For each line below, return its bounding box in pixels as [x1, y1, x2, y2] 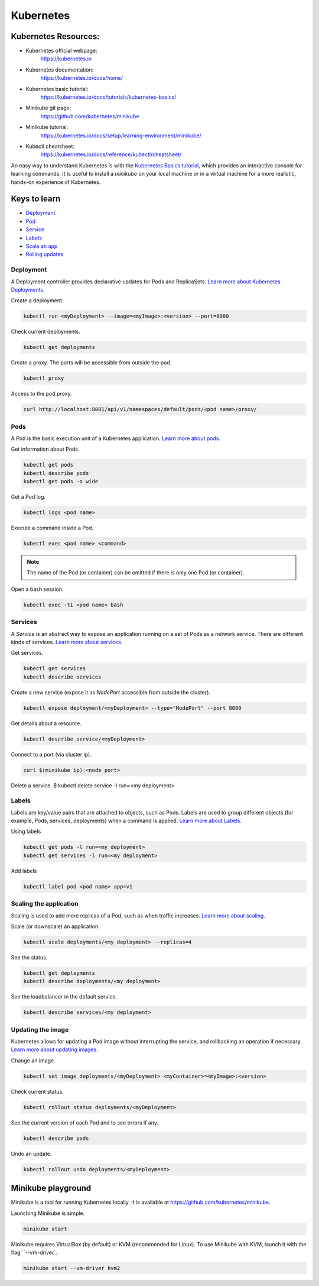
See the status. [11, 954, 48, 961]
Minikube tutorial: [25, 124, 69, 131]
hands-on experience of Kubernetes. [11, 178, 101, 186]
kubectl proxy [23, 375, 64, 382]
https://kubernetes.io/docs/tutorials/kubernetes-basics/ [40, 93, 177, 101]
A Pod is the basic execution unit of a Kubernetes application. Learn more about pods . [11, 435, 221, 442]
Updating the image [11, 1025, 69, 1033]
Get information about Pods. [11, 445, 80, 453]
